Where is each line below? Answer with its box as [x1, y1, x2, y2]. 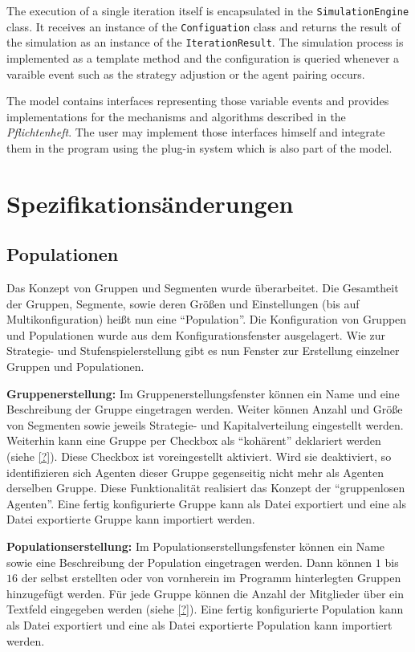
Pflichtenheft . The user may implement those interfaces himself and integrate [6, 124, 385, 141]
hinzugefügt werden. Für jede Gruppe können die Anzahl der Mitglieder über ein [6, 585, 404, 601]
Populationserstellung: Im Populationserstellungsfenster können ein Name [6, 538, 385, 555]
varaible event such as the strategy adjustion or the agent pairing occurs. [6, 65, 365, 82]
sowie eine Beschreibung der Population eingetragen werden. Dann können [6, 553, 372, 570]
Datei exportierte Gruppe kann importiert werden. [6, 511, 255, 528]
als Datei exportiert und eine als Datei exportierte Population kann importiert [6, 616, 393, 633]
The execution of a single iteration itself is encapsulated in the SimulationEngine [6, 2, 409, 18]
